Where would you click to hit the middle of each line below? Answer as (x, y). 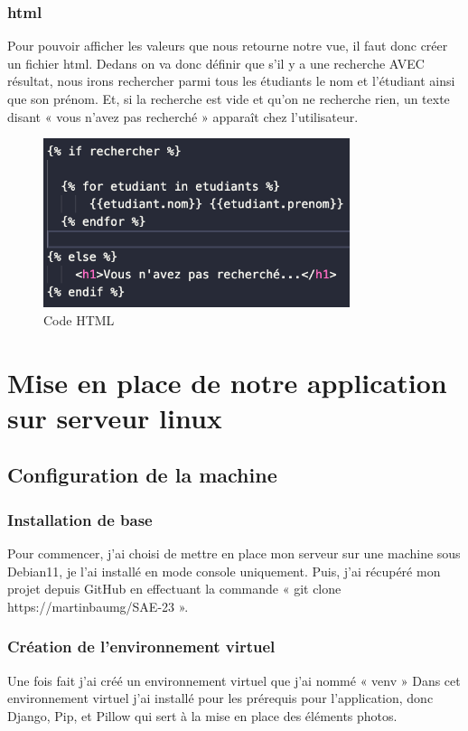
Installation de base (80, 519)
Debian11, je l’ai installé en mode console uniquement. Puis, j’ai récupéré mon (224, 571)
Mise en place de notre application (227, 382)
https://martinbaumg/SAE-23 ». (98, 606)
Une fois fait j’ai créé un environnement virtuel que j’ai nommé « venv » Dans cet (234, 680)
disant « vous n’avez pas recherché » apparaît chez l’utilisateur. (183, 116)
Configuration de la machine (142, 475)
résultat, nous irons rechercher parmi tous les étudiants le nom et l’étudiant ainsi (231, 81)
